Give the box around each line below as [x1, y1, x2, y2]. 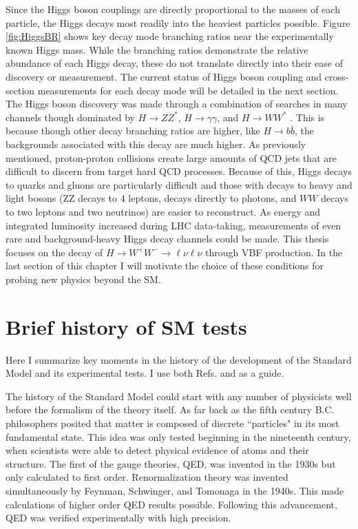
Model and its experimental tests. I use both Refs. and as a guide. [6, 366, 284, 380]
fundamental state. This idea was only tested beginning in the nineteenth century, [6, 429, 351, 444]
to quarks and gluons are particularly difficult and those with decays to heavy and [6, 177, 352, 191]
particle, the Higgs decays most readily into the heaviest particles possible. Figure [6, 15, 350, 30]
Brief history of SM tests [6, 312, 247, 340]
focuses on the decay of [6, 245, 103, 259]
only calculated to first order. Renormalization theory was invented [6, 470, 288, 484]
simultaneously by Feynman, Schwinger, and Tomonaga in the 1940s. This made [6, 483, 344, 497]
